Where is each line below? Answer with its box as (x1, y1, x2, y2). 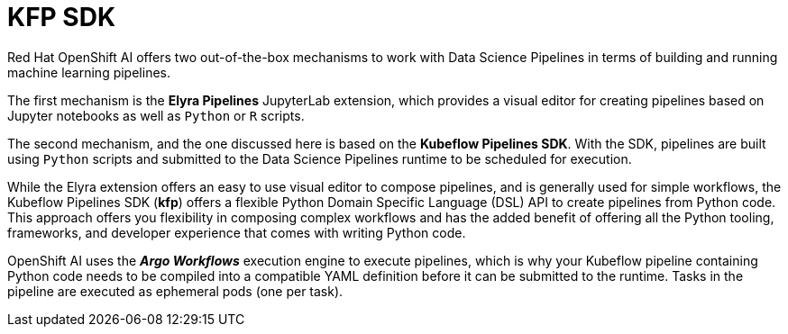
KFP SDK (7, 2, 116, 32)
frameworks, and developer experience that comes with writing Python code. (7, 224, 466, 240)
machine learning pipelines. (7, 64, 170, 80)
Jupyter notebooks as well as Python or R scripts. (7, 107, 305, 123)
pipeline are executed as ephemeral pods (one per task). (7, 283, 344, 299)
